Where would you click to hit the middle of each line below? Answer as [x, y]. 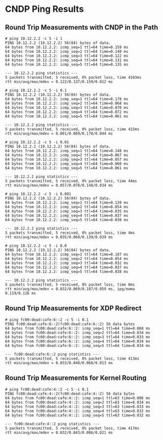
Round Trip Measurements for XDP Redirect [73, 309]
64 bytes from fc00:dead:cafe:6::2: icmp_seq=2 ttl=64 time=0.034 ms [78, 332]
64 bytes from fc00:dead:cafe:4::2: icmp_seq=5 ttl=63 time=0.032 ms [78, 415]
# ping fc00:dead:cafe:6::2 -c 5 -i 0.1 [47, 320]
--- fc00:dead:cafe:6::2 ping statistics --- [52, 354]
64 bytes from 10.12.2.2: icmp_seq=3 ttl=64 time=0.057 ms [67, 159]
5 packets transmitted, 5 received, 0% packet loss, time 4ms [70, 233]
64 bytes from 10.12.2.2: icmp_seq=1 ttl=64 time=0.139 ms [67, 203]
